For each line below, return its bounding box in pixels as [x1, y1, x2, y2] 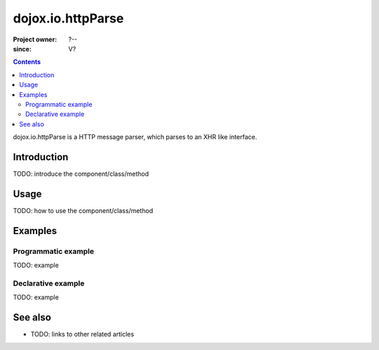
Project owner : [13, 35, 58, 44]
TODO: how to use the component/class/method [13, 206, 154, 214]
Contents [13, 58, 41, 66]
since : [13, 44, 32, 53]
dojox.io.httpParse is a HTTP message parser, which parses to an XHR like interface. [13, 133, 258, 141]
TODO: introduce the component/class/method [13, 169, 149, 178]
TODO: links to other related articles [30, 330, 135, 339]
